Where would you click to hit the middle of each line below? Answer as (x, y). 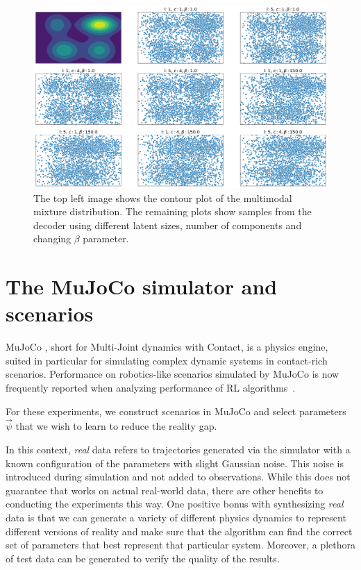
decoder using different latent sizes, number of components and (168, 225)
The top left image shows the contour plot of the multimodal (163, 198)
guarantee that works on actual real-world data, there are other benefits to (165, 490)
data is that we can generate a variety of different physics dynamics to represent (176, 517)
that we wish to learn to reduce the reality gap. (116, 426)
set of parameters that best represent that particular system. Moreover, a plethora (181, 545)
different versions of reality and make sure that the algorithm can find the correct (179, 531)
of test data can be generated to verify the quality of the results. (143, 558)
